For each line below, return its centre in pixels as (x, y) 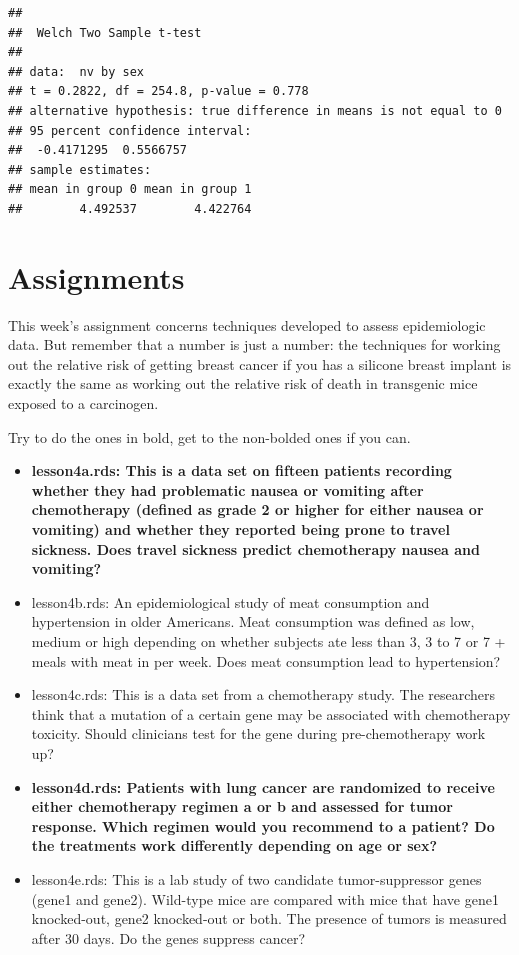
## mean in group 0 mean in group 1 (130, 189)
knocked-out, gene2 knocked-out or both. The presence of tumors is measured (269, 918)
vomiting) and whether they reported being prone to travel (240, 529)
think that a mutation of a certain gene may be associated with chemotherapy (271, 713)
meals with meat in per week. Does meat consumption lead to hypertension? (266, 660)
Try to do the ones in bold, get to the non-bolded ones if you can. (209, 436)
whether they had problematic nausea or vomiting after (227, 489)
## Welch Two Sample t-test (105, 32)
